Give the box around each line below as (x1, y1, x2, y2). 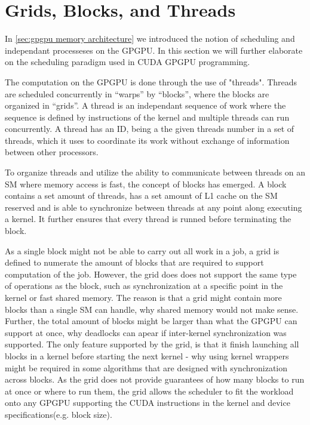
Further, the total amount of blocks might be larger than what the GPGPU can (5, 315, 297, 327)
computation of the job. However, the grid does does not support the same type (5, 267, 297, 280)
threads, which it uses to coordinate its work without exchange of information (5, 134, 290, 146)
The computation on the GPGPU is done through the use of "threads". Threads (5, 75, 297, 88)
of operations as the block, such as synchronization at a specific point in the (5, 279, 283, 292)
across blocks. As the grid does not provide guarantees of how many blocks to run (5, 373, 305, 386)
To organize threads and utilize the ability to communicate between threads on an (5, 166, 306, 178)
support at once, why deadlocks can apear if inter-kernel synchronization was (5, 326, 287, 338)
